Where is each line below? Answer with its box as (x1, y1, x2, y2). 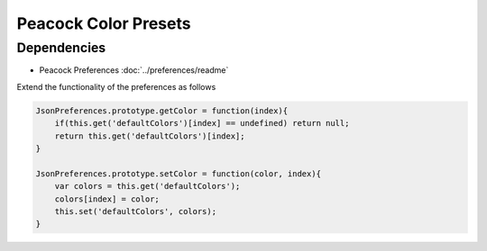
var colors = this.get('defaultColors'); (54, 181, 241, 192)
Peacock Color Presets (16, 13, 191, 33)
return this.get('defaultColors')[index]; (54, 130, 245, 141)
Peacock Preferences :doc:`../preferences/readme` (39, 65, 229, 76)
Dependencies (16, 40, 106, 56)
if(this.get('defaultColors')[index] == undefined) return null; (54, 118, 350, 129)
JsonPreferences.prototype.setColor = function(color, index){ (35, 168, 322, 179)
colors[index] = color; (54, 193, 160, 204)
